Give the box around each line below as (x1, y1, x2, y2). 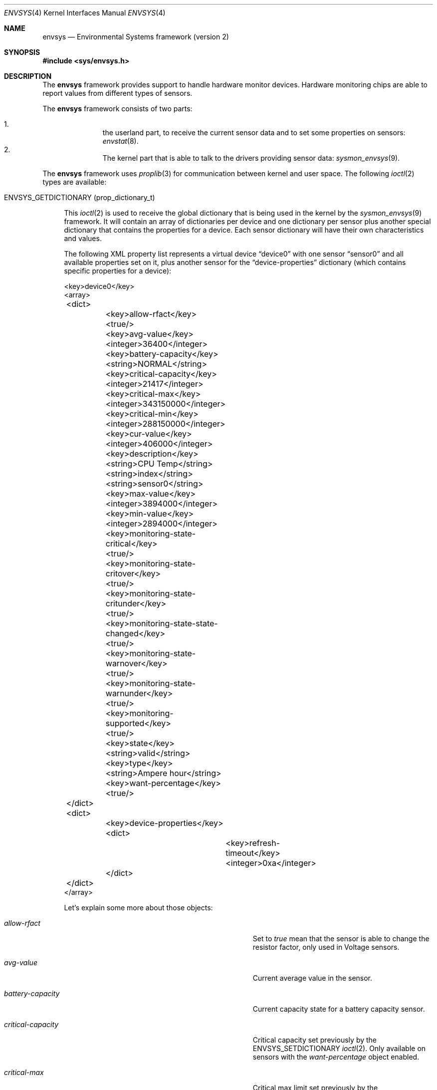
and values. (64, 234, 102, 243)
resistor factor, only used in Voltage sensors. (252, 943, 400, 951)
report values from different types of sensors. (42, 89, 193, 97)
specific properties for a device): (64, 267, 172, 275)
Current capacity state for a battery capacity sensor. (252, 1005, 425, 1013)
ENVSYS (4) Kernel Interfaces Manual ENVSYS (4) (4, 8, 166, 17)
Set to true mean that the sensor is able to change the (252, 934, 430, 943)
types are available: (42, 178, 107, 186)
